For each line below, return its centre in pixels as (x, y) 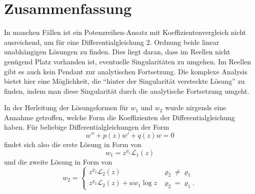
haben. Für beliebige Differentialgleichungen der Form (87, 127)
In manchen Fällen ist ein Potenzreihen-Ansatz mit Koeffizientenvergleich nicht (125, 32)
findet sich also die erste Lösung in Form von (73, 144)
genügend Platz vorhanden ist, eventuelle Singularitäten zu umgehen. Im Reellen (128, 61)
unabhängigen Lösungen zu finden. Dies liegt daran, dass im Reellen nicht (117, 52)
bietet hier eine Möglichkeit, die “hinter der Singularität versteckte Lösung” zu (124, 81)
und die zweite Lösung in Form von (58, 161)
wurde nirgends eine (196, 107)
